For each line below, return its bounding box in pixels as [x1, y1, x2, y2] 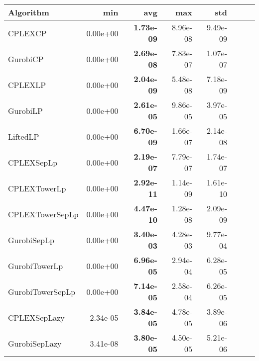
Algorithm [8, 6, 49, 18]
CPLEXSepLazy [8, 311, 65, 323]
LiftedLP [8, 130, 39, 142]
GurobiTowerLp [8, 260, 63, 271]
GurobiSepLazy [8, 337, 62, 349]
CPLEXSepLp [8, 156, 58, 168]
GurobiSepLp [8, 234, 54, 246]
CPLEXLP [8, 79, 46, 90]
